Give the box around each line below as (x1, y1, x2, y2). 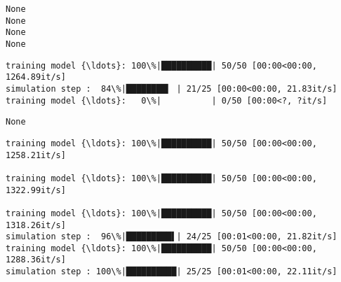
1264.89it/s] (6, 72, 66, 83)
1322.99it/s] (6, 185, 66, 195)
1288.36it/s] (6, 255, 66, 265)
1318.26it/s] (6, 220, 66, 230)
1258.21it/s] (6, 150, 66, 160)
